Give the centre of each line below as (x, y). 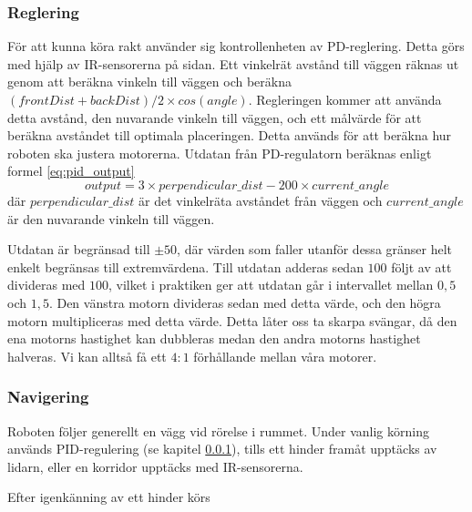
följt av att (421, 266)
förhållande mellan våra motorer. (285, 356)
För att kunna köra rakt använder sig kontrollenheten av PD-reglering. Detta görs (236, 46)
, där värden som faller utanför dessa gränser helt (315, 249)
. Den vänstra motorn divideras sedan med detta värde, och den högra (245, 302)
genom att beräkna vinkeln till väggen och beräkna (149, 82)
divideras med (46, 285)
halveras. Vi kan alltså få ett (87, 356)
